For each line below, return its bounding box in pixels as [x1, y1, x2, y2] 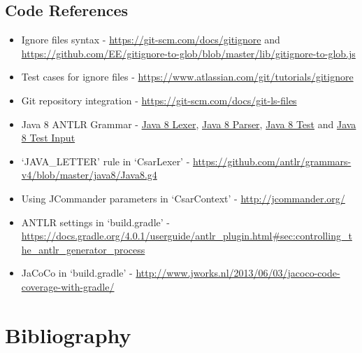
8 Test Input [21, 130, 75, 145]
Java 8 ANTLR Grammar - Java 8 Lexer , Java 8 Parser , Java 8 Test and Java [21, 116, 356, 131]
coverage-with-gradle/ [21, 279, 115, 293]
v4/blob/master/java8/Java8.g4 [21, 167, 157, 182]
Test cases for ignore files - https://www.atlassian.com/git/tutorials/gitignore [21, 69, 354, 84]
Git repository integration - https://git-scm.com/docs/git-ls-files [21, 92, 297, 107]
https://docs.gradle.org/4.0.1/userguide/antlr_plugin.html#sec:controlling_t [21, 228, 352, 243]
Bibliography [5, 320, 131, 349]
